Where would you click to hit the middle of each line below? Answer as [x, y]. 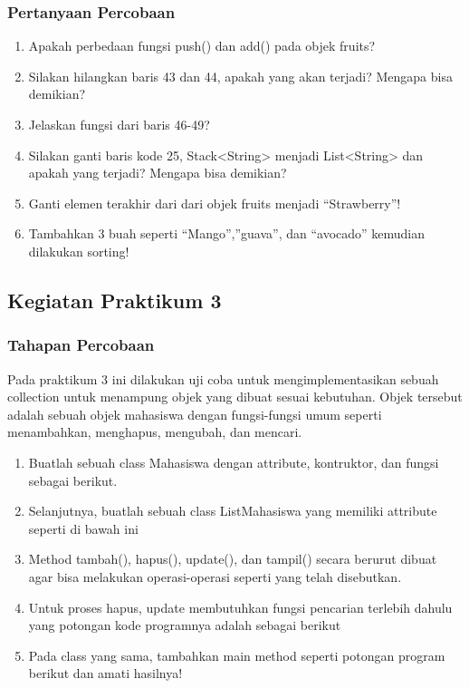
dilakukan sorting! [79, 251]
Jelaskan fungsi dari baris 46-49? [119, 124]
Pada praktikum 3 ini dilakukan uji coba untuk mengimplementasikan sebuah [223, 378]
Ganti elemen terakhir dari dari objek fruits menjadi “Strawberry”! [215, 203]
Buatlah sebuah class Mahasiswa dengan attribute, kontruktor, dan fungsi [234, 462]
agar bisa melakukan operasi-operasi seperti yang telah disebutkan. [215, 576]
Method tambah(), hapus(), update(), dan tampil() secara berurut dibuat [233, 559]
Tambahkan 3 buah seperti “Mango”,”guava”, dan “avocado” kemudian [227, 233]
